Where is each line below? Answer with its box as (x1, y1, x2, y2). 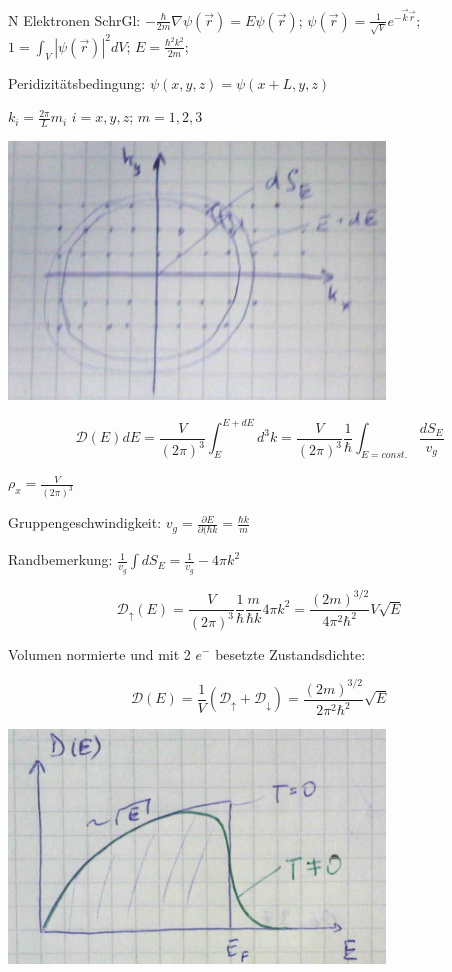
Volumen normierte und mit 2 (8, 643, 191, 664)
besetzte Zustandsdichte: (215, 643, 366, 664)
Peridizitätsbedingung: (8, 72, 146, 93)
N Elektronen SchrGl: (8, 9, 141, 30)
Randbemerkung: (8, 549, 113, 570)
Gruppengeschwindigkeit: (8, 512, 162, 533)
